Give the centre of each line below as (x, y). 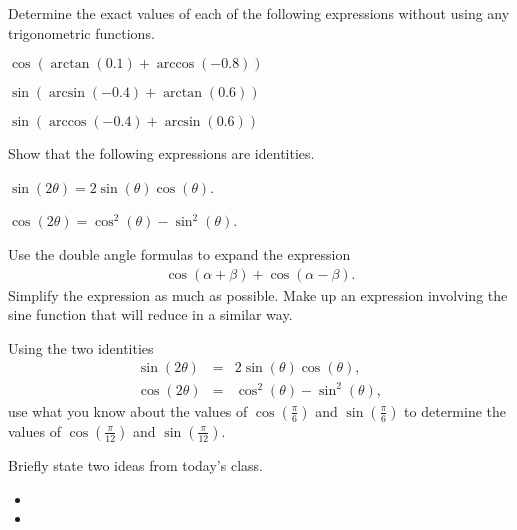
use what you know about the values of (128, 410)
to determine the (455, 410)
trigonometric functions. (81, 32)
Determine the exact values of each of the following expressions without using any (259, 13)
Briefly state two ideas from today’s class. (135, 464)
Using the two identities (81, 347)
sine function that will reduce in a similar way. (150, 314)
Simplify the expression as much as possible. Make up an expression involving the (258, 294)
